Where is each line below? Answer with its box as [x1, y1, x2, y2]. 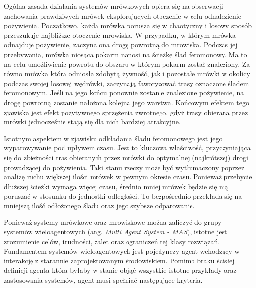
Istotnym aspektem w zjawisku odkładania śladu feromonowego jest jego [4, 133, 223, 143]
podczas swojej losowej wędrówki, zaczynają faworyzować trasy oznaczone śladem [4, 78, 249, 88]
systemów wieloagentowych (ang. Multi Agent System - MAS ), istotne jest [4, 227, 227, 237]
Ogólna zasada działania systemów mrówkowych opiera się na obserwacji [4, 1, 223, 11]
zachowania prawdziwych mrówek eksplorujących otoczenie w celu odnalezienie [4, 10, 241, 21]
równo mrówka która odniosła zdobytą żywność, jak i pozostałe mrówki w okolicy [4, 68, 250, 79]
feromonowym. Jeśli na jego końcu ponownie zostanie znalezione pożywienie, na [4, 87, 244, 98]
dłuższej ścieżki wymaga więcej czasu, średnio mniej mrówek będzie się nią [4, 181, 228, 191]
